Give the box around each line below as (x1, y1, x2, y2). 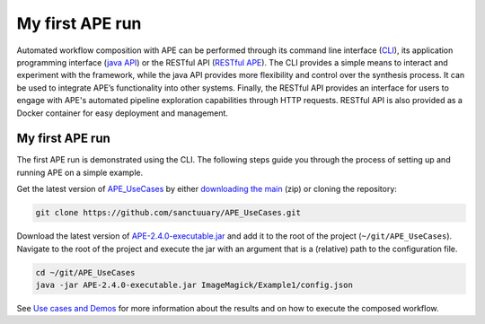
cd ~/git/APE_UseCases (35, 267, 136, 277)
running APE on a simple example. (16, 167, 144, 178)
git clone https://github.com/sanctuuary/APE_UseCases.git (35, 207, 301, 218)
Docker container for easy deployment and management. (16, 108, 229, 118)
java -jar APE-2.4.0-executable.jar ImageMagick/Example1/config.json (35, 279, 354, 290)
